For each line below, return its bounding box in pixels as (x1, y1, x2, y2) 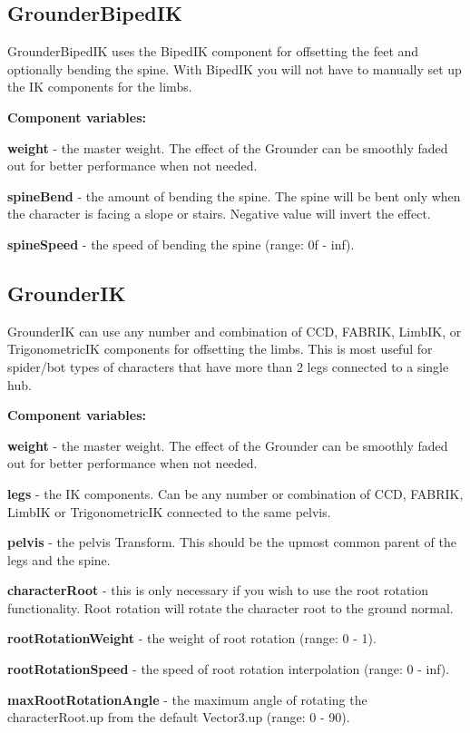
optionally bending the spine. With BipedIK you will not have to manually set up (7, 59, 462, 78)
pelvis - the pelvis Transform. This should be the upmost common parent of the (7, 533, 456, 552)
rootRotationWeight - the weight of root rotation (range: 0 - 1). (7, 629, 377, 648)
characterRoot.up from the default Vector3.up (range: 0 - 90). (7, 708, 350, 727)
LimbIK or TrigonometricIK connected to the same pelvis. (7, 502, 331, 521)
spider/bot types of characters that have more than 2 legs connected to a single (7, 357, 449, 376)
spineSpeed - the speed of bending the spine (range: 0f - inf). (7, 234, 355, 253)
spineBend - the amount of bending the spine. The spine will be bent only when (7, 186, 461, 205)
